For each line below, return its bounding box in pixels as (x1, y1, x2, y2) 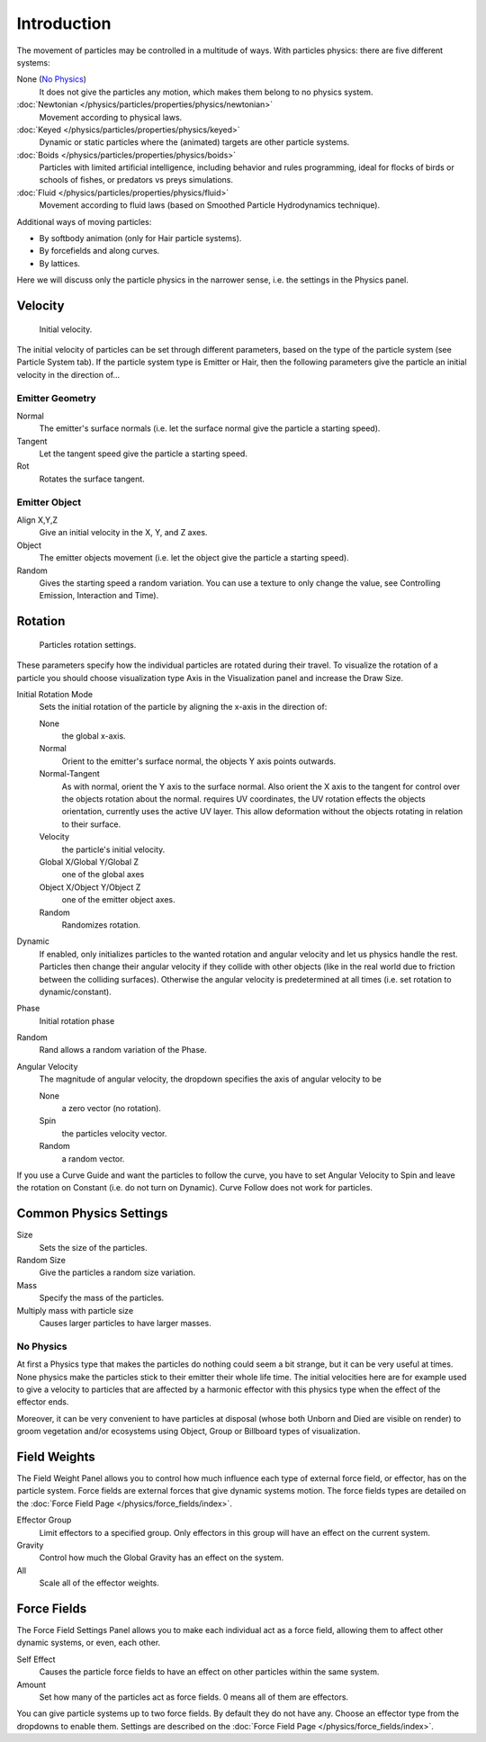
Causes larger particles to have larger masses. (39, 1318, 211, 1329)
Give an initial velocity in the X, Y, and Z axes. (39, 527, 208, 538)
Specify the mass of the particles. (39, 1292, 165, 1304)
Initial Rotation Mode (16, 688, 94, 699)
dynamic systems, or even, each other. (16, 1638, 161, 1648)
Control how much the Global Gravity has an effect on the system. (39, 1552, 284, 1563)
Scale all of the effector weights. (39, 1577, 159, 1588)
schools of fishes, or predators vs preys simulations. (39, 175, 234, 185)
